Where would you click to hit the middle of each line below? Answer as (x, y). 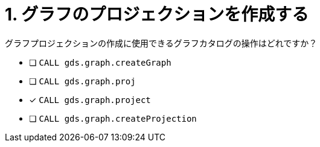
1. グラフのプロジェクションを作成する (157, 14)
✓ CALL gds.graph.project (90, 99)
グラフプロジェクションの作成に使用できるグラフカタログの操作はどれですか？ (161, 43)
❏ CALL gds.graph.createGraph (100, 62)
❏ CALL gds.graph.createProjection (113, 118)
